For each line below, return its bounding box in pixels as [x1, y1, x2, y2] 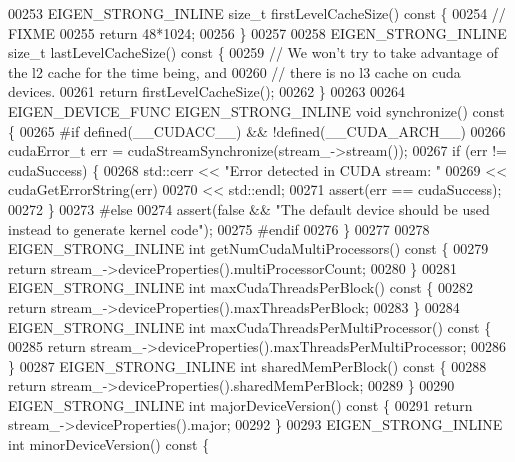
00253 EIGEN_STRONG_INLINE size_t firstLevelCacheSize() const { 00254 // [8, 3, 506, 23]
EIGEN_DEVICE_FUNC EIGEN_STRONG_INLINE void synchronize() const [8, 100, 505, 121]
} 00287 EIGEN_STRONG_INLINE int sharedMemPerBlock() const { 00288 [8, 355, 487, 376]
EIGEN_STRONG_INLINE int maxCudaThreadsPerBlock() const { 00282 [8, 277, 473, 298]
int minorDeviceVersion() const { [8, 434, 210, 455]
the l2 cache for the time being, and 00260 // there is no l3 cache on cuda [8, 61, 461, 82]
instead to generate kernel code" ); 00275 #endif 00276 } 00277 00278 [8, 218, 430, 239]
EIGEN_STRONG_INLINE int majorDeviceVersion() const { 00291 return [8, 394, 473, 415]
